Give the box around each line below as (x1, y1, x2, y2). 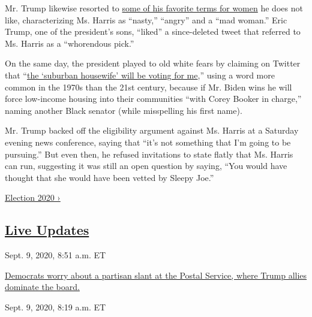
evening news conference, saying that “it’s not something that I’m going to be (5, 135, 291, 148)
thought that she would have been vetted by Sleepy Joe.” (5, 171, 214, 183)
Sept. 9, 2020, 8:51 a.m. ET (5, 249, 106, 261)
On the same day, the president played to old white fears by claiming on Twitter (5, 57, 301, 70)
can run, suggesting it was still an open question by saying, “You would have (5, 159, 287, 172)
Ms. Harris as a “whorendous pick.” (5, 37, 134, 49)
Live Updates (5, 221, 89, 239)
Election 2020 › (5, 191, 61, 204)
